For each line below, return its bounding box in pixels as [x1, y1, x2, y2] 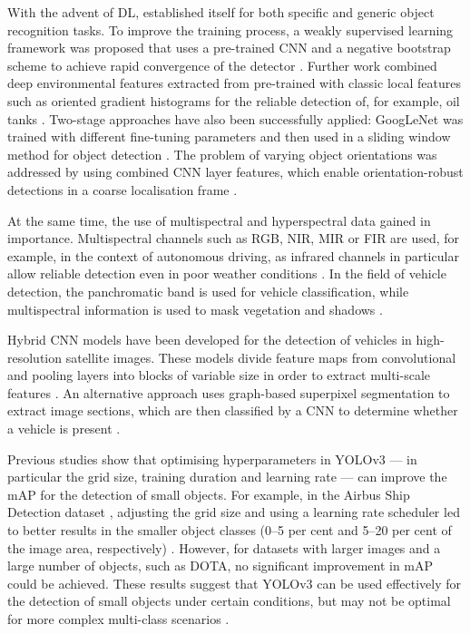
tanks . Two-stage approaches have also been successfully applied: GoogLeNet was [7, 109, 464, 128]
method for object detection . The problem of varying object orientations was [7, 144, 437, 163]
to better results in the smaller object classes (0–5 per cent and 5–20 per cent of [7, 521, 452, 540]
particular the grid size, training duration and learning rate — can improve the [7, 467, 447, 486]
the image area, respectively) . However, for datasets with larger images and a [7, 538, 441, 557]
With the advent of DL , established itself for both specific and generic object [7, 3, 435, 21]
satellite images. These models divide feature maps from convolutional [65, 347, 456, 366]
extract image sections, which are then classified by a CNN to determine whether [7, 401, 458, 420]
